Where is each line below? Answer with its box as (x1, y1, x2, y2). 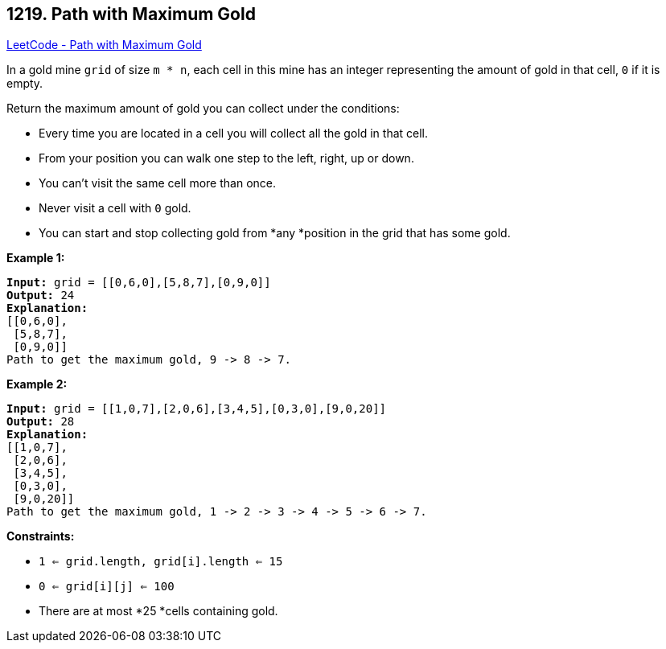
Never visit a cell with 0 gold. (39, 201, 191, 216)
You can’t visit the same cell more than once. (39, 176, 276, 191)
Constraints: (6, 529, 75, 544)
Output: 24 (6, 289, 75, 302)
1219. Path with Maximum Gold (6, 4, 256, 24)
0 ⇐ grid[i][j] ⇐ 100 (39, 580, 175, 594)
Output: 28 (6, 415, 75, 429)
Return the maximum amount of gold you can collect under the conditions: (6, 101, 400, 116)
